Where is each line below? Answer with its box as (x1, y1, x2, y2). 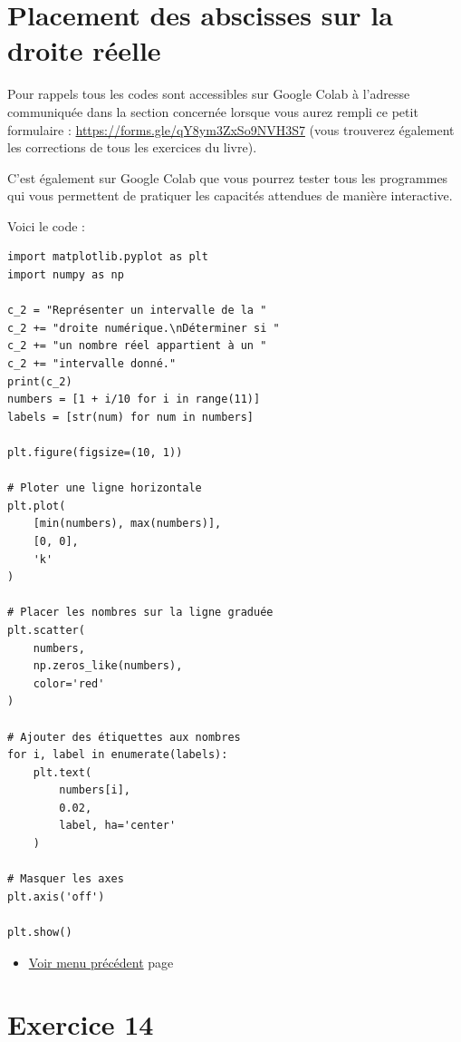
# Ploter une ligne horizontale (7, 482, 202, 495)
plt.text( (33, 765, 92, 779)
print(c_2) (7, 375, 72, 388)
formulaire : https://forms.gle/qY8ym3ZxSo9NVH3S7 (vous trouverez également (7, 120, 455, 139)
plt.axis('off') (7, 890, 105, 903)
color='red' (33, 677, 105, 690)
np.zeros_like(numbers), (33, 659, 183, 673)
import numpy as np (7, 268, 124, 282)
